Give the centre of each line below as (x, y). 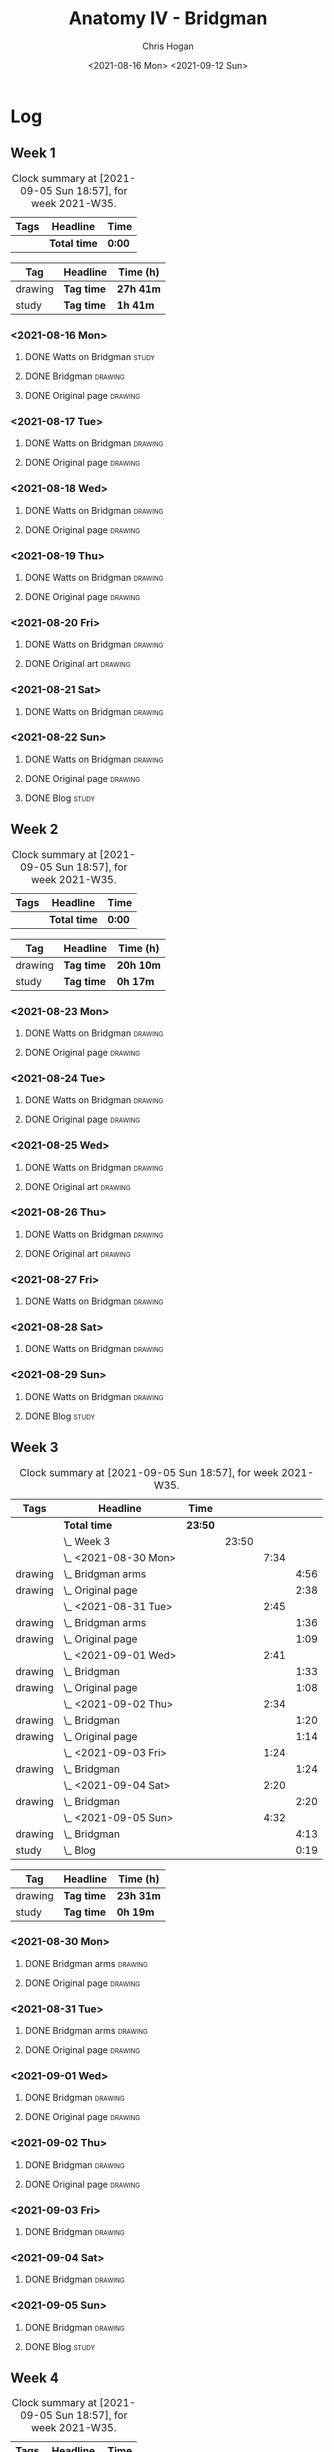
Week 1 (33, 153)
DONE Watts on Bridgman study (89, 357)
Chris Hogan (168, 46)
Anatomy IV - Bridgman (168, 18)
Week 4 (35, 2378)
